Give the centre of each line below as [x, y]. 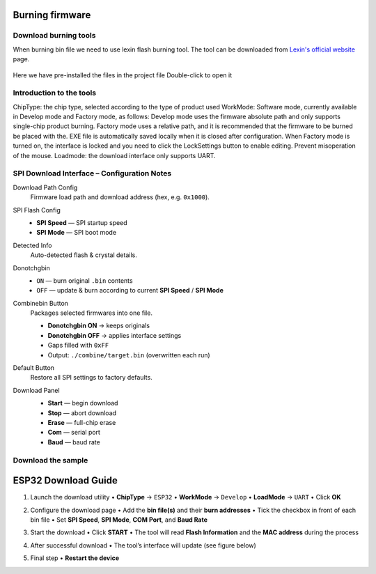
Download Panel [36, 390]
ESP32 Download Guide [65, 481]
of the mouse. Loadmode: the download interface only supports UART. [114, 155]
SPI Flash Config [37, 210]
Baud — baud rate [74, 442]
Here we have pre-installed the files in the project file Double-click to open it [123, 75]
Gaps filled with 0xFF [78, 346]
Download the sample [50, 460]
